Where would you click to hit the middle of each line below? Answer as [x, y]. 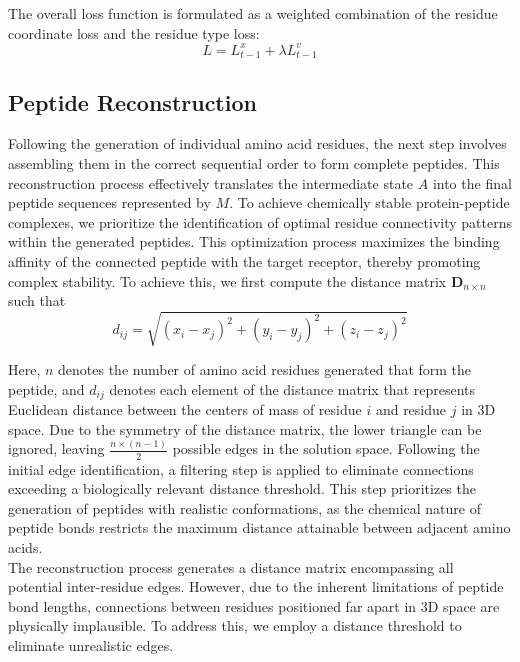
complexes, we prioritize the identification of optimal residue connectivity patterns [260, 221]
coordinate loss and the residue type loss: [134, 32]
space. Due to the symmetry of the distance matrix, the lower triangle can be [245, 428]
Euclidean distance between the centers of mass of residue [185, 409]
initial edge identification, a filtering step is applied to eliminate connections [241, 468]
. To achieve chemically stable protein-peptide [369, 202]
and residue [411, 409]
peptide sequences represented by [109, 202]
